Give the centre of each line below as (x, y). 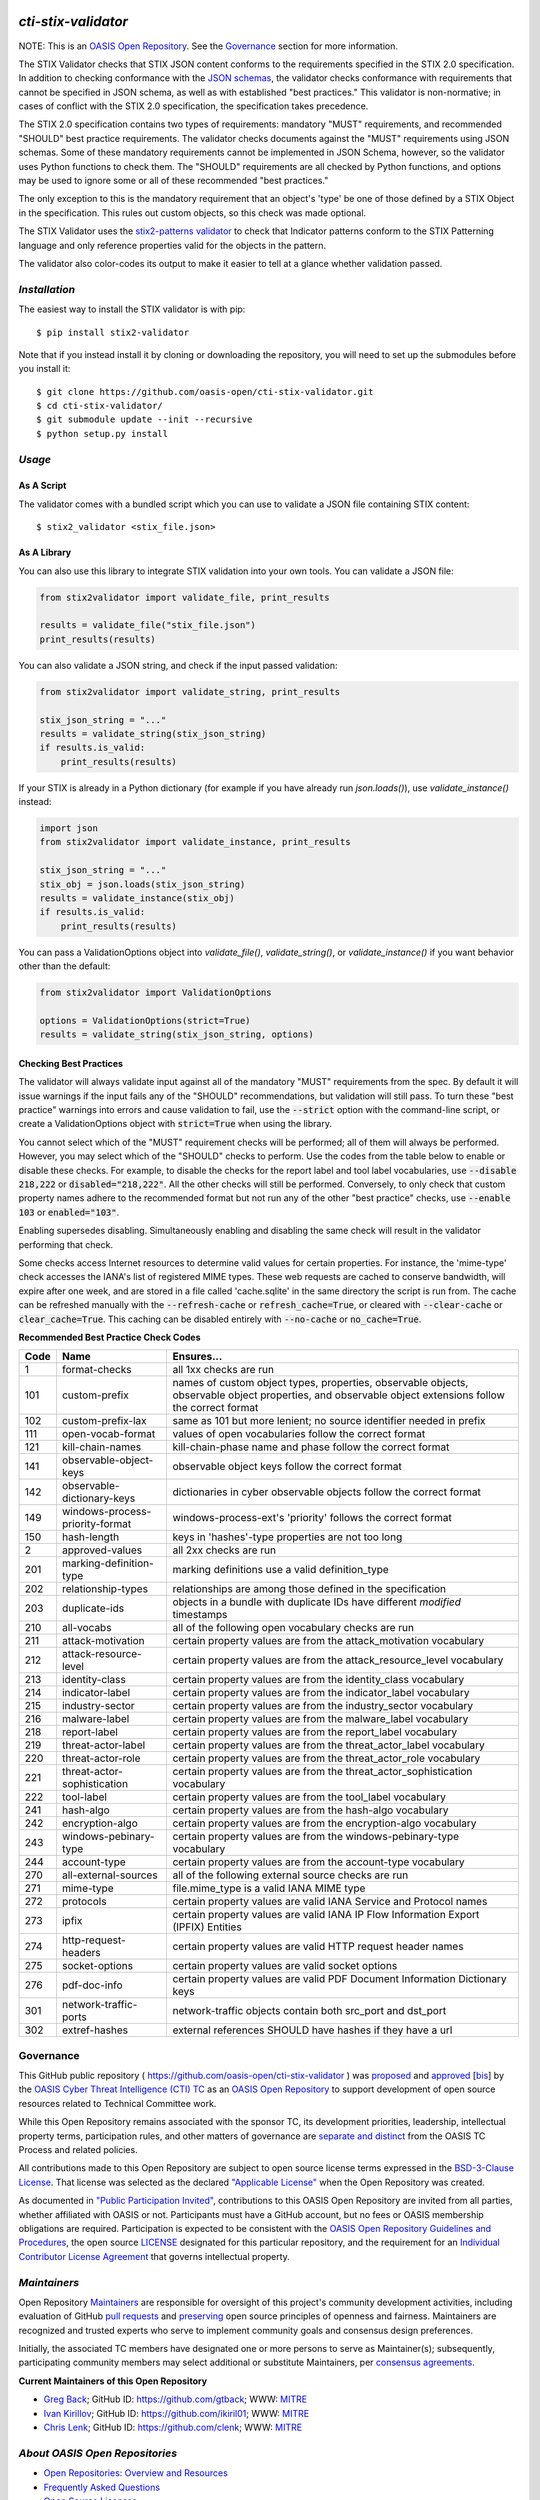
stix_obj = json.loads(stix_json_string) (142, 884)
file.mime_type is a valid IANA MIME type (269, 1888)
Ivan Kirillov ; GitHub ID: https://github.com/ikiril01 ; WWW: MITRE (176, 2413)
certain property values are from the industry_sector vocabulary (323, 1706)
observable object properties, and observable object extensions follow (338, 1395)
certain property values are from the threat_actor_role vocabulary (326, 1758)
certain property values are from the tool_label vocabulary (309, 1797)
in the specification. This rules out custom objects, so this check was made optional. (192, 212)
